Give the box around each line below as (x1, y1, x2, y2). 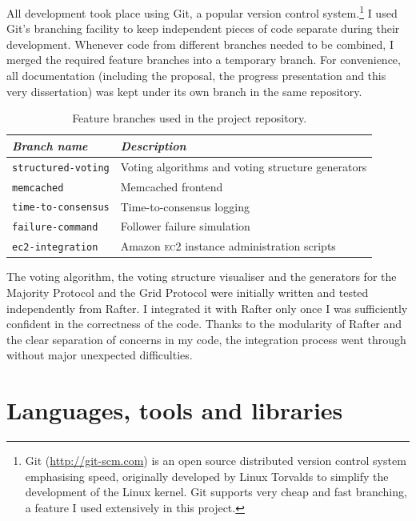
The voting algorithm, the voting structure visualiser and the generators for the (6, 268, 397, 285)
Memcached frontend (120, 178, 223, 194)
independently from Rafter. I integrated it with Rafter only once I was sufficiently (6, 299, 408, 316)
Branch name (12, 137, 88, 154)
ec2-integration (12, 242, 98, 254)
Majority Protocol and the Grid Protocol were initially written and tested (6, 284, 369, 301)
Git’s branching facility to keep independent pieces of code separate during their (6, 20, 400, 37)
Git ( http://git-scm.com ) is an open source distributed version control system (25, 452, 406, 469)
